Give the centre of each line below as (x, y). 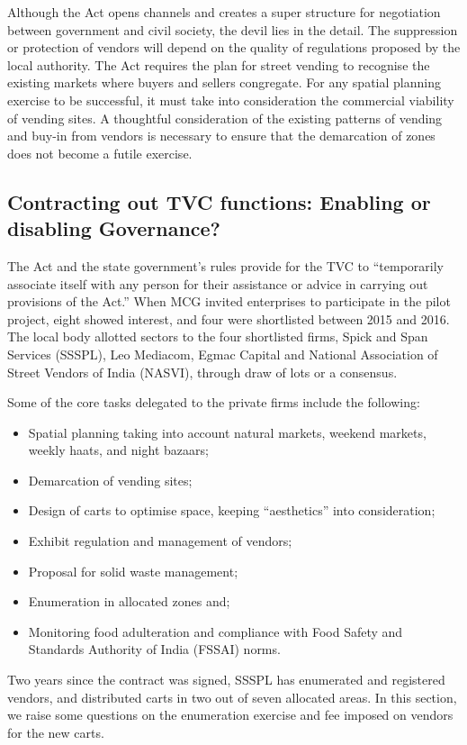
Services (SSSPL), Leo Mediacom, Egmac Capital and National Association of (223, 354)
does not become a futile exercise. (100, 153)
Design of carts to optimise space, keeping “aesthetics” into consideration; (232, 510)
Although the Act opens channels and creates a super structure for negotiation (224, 12)
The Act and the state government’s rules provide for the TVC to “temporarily (225, 265)
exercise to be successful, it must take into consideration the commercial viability (231, 100)
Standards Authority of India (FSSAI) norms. (154, 649)
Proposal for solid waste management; (133, 571)
